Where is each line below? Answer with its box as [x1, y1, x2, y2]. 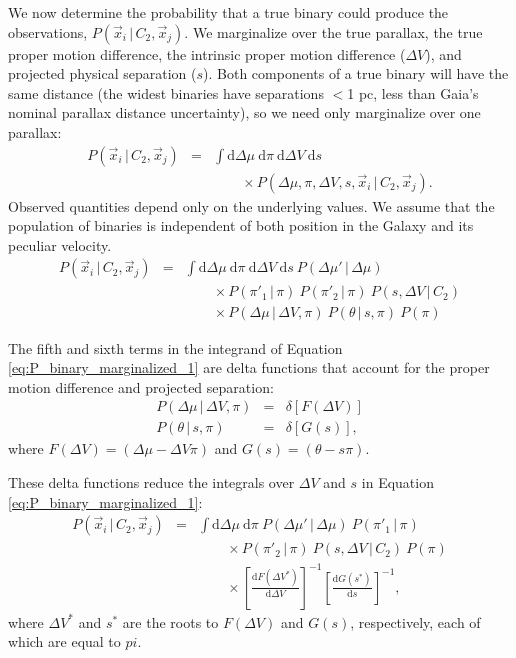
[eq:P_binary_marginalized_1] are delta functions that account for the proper [8, 357, 490, 378]
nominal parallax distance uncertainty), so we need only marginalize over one [8, 102, 481, 123]
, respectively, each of [350, 611, 481, 632]
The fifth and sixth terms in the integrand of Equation [8, 337, 343, 358]
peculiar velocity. [8, 234, 112, 255]
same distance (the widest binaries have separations [8, 82, 324, 103]
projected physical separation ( [8, 63, 197, 84]
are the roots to [122, 611, 219, 632]
